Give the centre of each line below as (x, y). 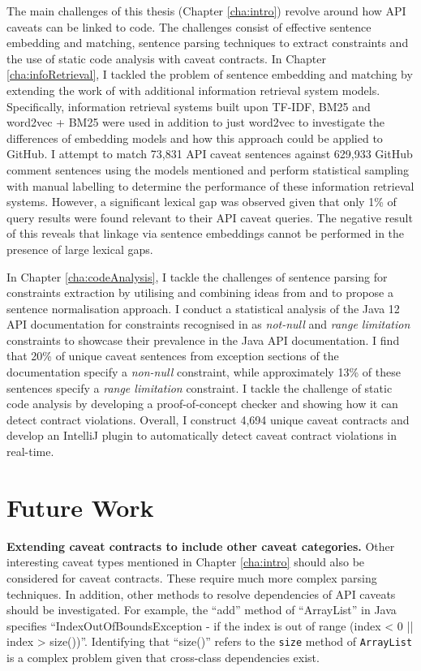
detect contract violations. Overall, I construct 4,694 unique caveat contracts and (208, 419)
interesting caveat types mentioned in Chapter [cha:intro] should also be (186, 562)
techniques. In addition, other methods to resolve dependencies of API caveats (201, 594)
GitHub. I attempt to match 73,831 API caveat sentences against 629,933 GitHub (210, 154)
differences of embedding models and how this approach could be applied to (195, 138)
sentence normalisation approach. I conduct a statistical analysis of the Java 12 (203, 308)
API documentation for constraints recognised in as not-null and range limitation (208, 324)
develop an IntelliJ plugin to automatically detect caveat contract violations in (202, 435)
